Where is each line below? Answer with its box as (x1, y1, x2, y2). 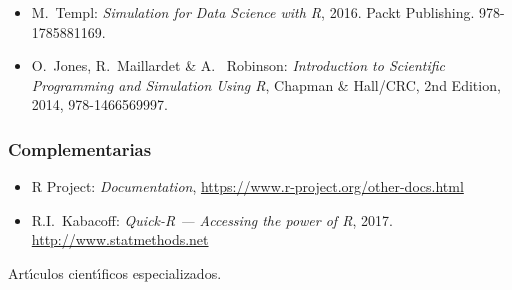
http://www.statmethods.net (31, 229, 209, 250)
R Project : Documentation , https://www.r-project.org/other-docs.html (31, 176, 464, 197)
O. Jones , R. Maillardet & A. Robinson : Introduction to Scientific (31, 55, 446, 76)
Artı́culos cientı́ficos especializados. (8, 262, 222, 283)
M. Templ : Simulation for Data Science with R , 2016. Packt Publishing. (31, 2, 475, 22)
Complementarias (8, 136, 152, 161)
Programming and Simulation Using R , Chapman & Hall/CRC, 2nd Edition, (31, 74, 501, 95)
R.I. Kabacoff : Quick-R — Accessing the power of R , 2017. (31, 209, 393, 230)
